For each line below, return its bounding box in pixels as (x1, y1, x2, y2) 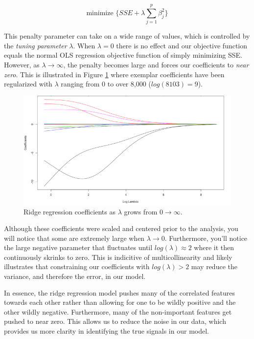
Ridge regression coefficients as (23, 207, 115, 217)
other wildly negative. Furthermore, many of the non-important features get (4, 306, 232, 317)
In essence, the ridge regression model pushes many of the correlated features (4, 287, 235, 297)
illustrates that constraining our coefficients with (4, 261, 150, 272)
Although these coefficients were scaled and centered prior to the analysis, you (4, 223, 238, 233)
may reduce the (191, 261, 237, 272)
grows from (124, 207, 158, 217)
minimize (86, 9, 114, 17)
